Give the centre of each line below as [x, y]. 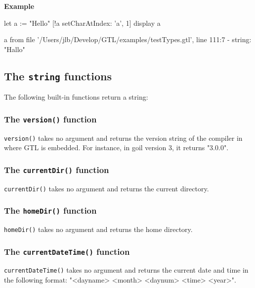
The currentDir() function [57, 169]
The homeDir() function [50, 210]
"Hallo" [15, 49]
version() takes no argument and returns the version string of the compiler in [123, 138]
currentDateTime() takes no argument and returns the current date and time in [126, 270]
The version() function [50, 119]
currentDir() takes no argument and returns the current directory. [106, 188]
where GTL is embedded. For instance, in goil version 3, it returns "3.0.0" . [116, 147]
